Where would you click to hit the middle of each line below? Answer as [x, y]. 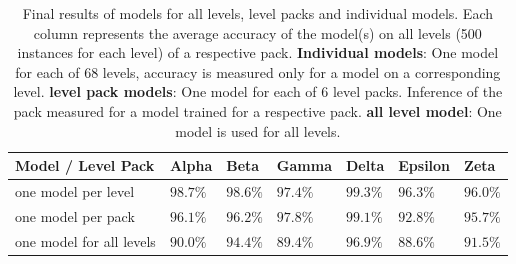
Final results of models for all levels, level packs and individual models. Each [257, 13]
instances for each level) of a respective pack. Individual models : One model [258, 52]
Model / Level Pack [85, 165]
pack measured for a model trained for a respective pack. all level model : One [257, 110]
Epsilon [424, 165]
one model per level [75, 191]
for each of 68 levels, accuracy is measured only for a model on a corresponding [258, 71]
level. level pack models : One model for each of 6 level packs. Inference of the [258, 91]
